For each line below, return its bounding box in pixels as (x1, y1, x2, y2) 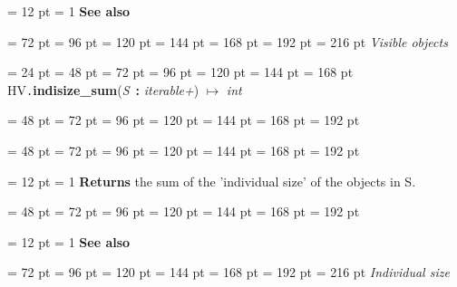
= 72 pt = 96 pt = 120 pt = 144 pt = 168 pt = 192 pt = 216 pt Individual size (7, 263, 450, 282)
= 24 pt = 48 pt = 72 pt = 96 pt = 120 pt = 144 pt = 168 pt (7, 62, 354, 81)
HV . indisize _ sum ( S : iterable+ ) (7, 80, 199, 99)
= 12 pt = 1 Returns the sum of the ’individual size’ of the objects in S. (7, 171, 416, 190)
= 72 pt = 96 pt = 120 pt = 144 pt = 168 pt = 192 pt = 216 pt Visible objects (7, 32, 448, 51)
